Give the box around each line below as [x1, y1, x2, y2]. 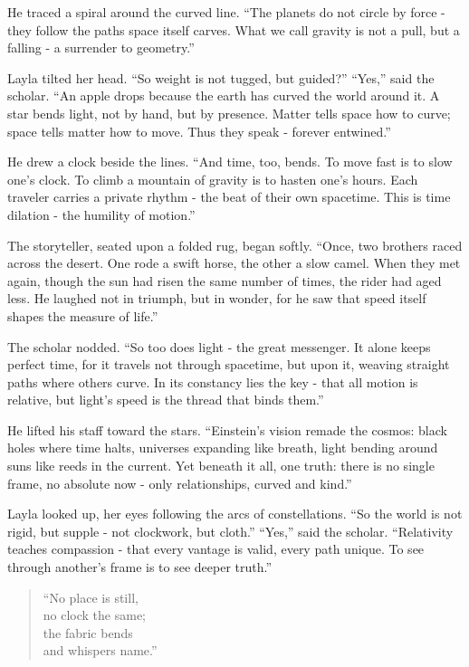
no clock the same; [43, 605, 147, 624]
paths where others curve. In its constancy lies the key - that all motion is [7, 372, 418, 391]
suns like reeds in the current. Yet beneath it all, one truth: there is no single [7, 456, 435, 475]
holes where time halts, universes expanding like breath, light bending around [7, 438, 438, 457]
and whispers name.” [43, 641, 158, 660]
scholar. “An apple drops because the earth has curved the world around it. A [7, 86, 440, 105]
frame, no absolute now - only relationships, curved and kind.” [7, 473, 352, 492]
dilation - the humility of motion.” [7, 205, 196, 224]
